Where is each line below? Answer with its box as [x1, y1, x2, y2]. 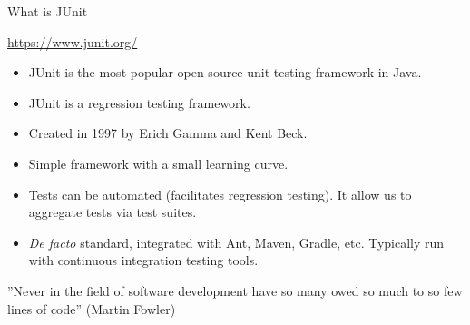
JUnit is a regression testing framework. [28, 93, 250, 112]
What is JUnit [7, 2, 88, 20]
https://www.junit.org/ [7, 32, 138, 51]
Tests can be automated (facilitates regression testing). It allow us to [28, 184, 412, 203]
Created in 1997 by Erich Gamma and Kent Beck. [28, 123, 308, 143]
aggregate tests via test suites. [28, 202, 197, 222]
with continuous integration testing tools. [28, 251, 259, 270]
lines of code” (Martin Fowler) [7, 299, 176, 318]
